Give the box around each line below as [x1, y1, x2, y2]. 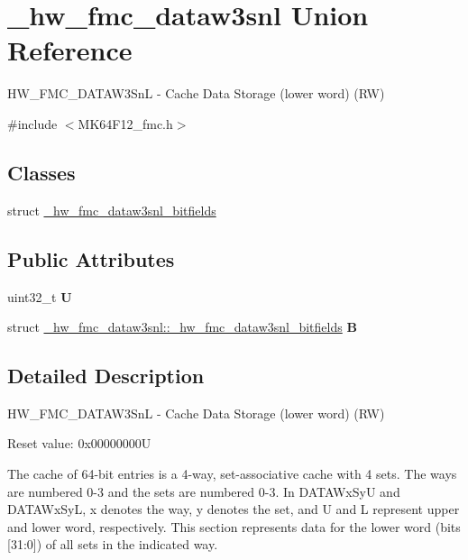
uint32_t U [7, 287, 72, 306]
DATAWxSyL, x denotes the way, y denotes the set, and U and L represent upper [7, 500, 460, 519]
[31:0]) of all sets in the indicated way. [7, 535, 218, 554]
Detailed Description [7, 362, 205, 390]
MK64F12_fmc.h [78, 114, 173, 133]
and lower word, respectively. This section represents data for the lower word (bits [7, 517, 461, 536]
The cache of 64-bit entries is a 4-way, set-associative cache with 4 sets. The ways [7, 464, 457, 483]
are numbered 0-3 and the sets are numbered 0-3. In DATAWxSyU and [7, 482, 400, 500]
